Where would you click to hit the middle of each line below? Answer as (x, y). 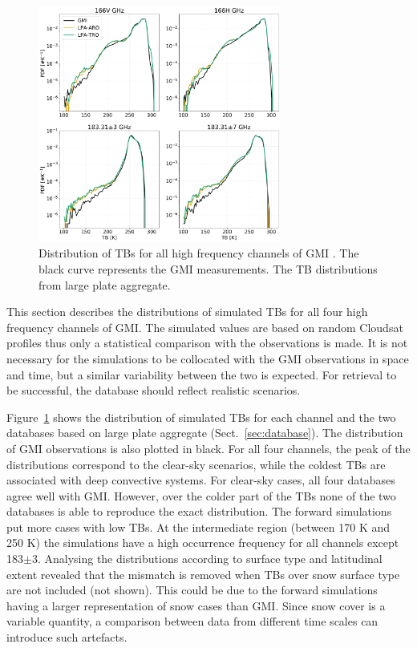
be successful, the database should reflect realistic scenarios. (154, 390)
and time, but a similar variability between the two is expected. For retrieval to (202, 374)
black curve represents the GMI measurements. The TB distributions (208, 268)
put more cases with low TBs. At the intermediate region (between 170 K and (198, 526)
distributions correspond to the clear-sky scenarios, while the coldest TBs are (196, 464)
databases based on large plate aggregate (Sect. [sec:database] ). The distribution (205, 433)
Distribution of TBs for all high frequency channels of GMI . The (199, 253)
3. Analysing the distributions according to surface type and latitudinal (207, 559)
